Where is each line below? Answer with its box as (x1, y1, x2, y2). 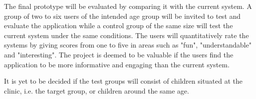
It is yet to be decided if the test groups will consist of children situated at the (4, 76, 243, 86)
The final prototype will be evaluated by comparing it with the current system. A (4, 1, 252, 11)
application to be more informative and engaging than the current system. (4, 59, 230, 69)
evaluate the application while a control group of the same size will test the (4, 20, 233, 31)
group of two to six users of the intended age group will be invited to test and (4, 10, 241, 21)
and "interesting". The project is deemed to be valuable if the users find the (4, 49, 233, 59)
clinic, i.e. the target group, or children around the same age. (4, 85, 190, 96)
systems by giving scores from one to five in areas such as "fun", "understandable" (4, 40, 252, 50)
